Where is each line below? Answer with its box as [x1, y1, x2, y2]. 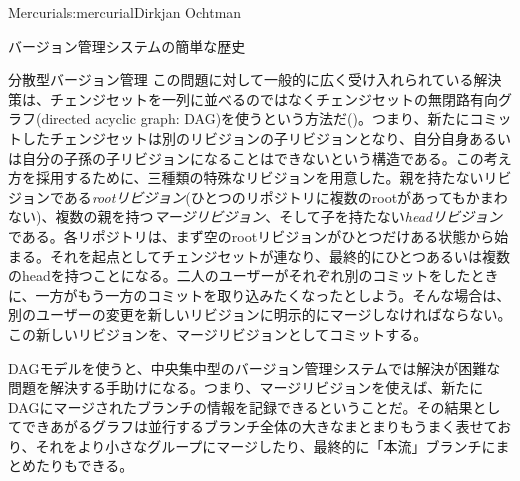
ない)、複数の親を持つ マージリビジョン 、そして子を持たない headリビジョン [8, 206, 502, 227]
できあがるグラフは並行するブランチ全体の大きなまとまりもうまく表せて [21, 416, 498, 437]
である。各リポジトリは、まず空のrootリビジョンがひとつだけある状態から [8, 225, 495, 246]
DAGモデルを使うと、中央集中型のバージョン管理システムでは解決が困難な [8, 357, 501, 378]
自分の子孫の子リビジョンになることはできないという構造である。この [21, 147, 484, 168]
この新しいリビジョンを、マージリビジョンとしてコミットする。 [8, 323, 428, 344]
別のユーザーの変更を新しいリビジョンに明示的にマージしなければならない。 [8, 304, 512, 325]
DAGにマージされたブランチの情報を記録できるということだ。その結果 [8, 396, 473, 417]
